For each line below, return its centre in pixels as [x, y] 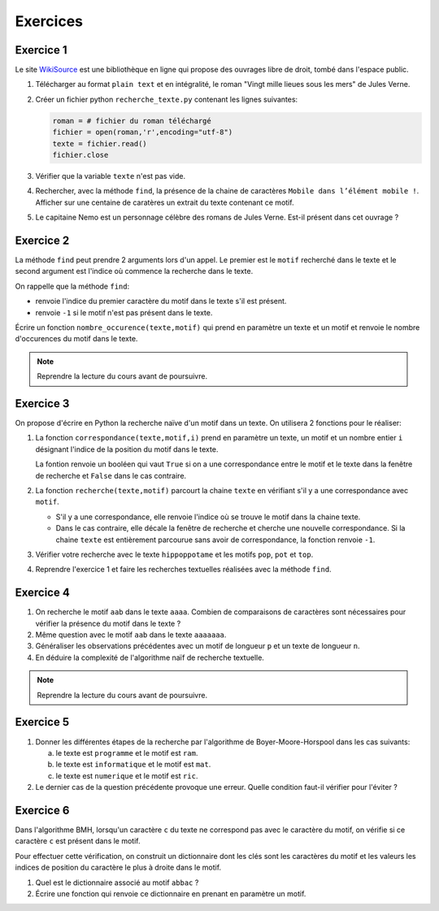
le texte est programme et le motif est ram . [127, 753]
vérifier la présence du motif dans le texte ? [108, 623]
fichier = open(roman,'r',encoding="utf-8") [143, 132]
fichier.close [80, 155]
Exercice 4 [43, 593]
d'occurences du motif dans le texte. [76, 339]
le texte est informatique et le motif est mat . [133, 765]
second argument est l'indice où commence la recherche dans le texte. [134, 271]
